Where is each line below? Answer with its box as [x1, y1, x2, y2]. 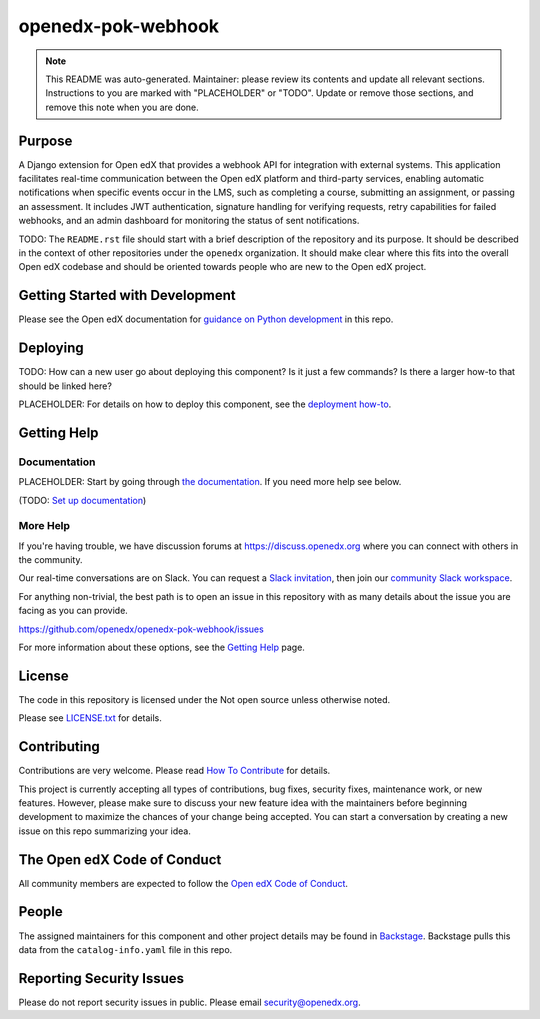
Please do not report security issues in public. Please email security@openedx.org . [18, 996, 361, 1008]
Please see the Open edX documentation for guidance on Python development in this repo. [18, 313, 394, 325]
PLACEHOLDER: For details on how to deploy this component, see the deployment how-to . [18, 398, 392, 410]
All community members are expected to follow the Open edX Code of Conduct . [18, 877, 349, 889]
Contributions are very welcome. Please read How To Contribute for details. [18, 765, 331, 777]
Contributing [18, 738, 100, 755]
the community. [18, 554, 83, 566]
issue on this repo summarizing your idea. [18, 825, 192, 837]
